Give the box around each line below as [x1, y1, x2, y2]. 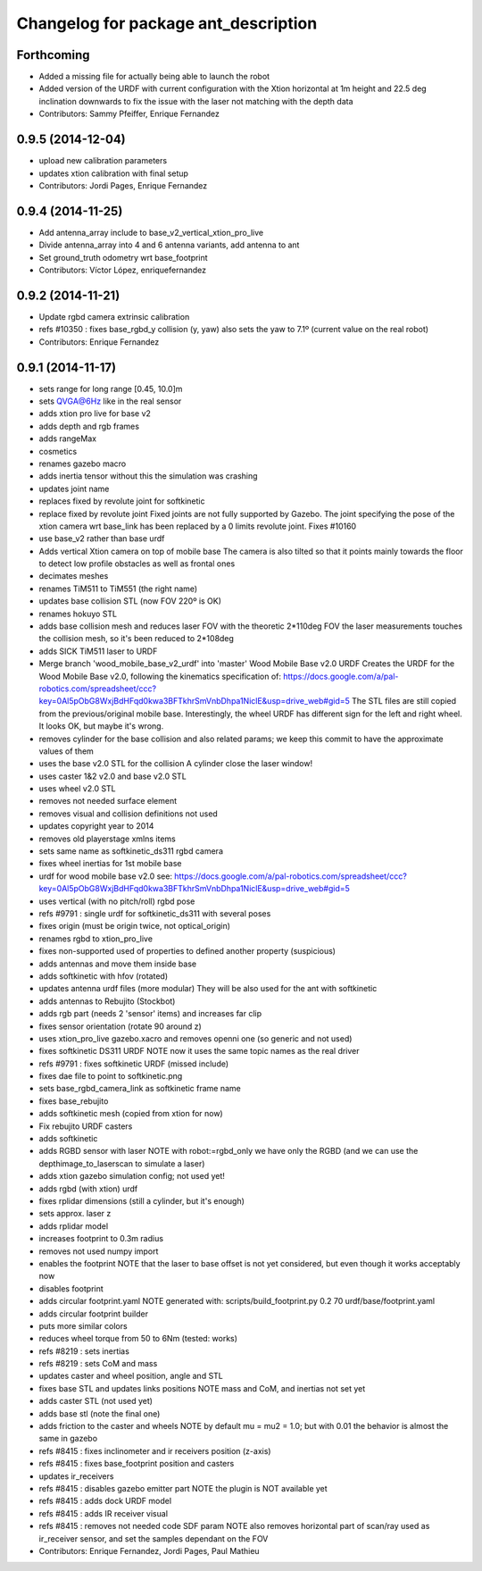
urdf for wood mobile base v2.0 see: [38, 871, 173, 882]
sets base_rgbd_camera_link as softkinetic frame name [38, 1083, 241, 1094]
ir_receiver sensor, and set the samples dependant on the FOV [38, 1533, 269, 1544]
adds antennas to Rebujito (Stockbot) [38, 996, 176, 1007]
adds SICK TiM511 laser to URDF [38, 646, 158, 656]
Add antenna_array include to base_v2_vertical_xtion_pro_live [38, 227, 264, 238]
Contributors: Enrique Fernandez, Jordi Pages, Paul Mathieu [38, 1545, 260, 1556]
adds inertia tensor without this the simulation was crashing [38, 471, 258, 481]
